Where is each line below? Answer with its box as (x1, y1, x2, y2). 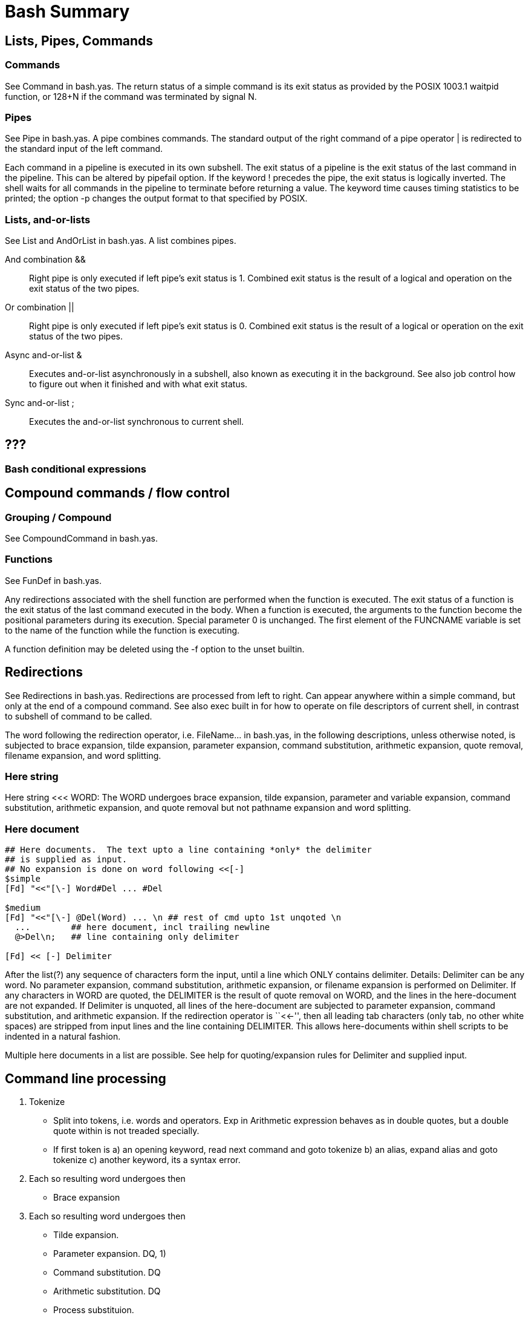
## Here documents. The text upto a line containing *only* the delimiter (5, 845, 372, 855)
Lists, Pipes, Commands (5, 33, 154, 48)
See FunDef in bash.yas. (5, 575, 102, 586)
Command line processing (5, 1070, 166, 1086)
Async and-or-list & (5, 350, 82, 361)
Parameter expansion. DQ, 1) (53, 1248, 166, 1259)
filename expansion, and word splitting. (5, 750, 161, 761)
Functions (5, 553, 53, 566)
